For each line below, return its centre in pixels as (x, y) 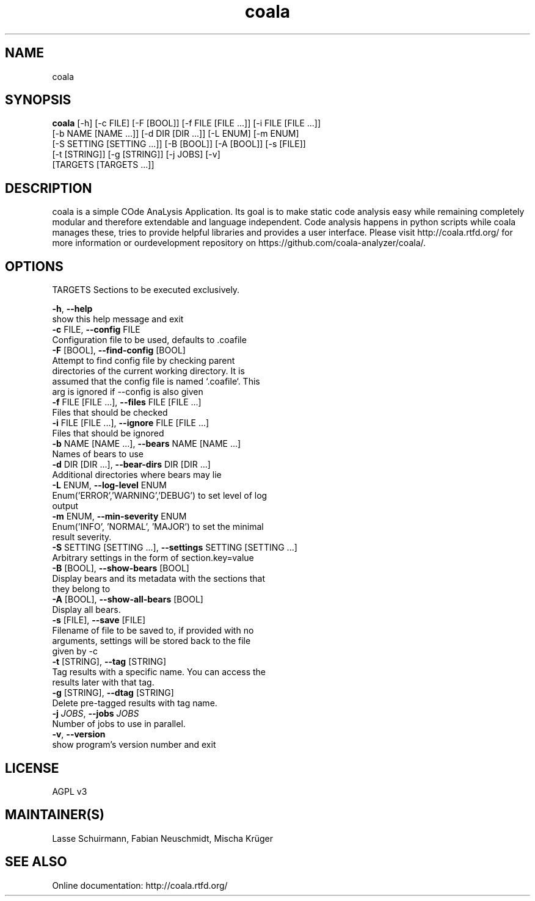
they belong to (81, 589)
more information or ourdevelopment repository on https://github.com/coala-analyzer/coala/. (239, 243)
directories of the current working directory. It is (148, 371)
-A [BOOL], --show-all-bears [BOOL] (128, 599)
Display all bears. (86, 610)
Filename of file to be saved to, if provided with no (153, 631)
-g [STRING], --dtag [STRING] (113, 693)
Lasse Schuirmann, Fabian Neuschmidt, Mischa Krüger (163, 838)
